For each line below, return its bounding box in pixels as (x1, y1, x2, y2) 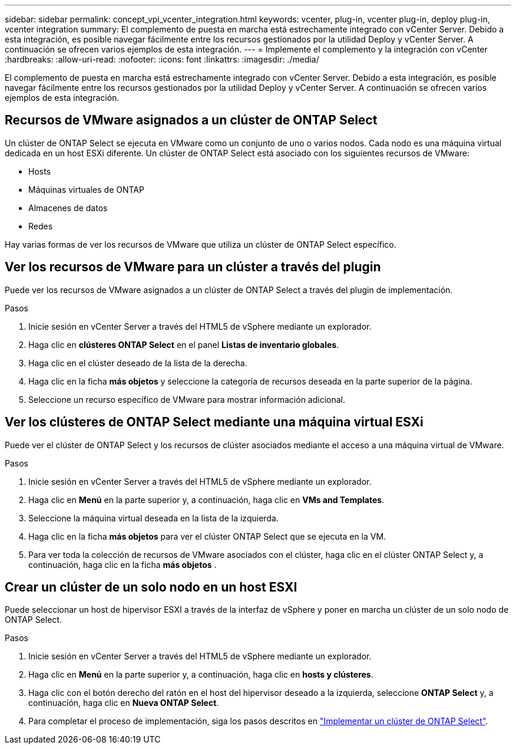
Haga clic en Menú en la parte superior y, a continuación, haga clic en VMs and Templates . (28, 494, 385, 505)
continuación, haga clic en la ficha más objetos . (28, 559, 217, 570)
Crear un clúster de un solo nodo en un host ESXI (5, 579, 297, 594)
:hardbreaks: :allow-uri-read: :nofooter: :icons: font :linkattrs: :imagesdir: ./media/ (5, 54, 319, 64)
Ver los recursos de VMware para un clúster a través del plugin (5, 259, 381, 275)
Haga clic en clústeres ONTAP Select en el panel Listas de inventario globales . (28, 339, 339, 350)
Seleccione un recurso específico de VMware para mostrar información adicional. (28, 394, 346, 405)
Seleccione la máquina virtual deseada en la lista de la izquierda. (28, 513, 279, 523)
